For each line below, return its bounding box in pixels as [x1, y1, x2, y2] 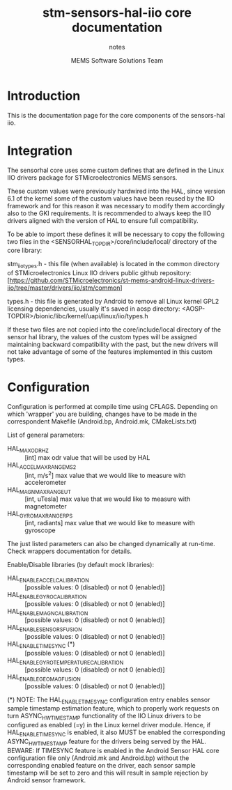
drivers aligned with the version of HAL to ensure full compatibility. [7, 216, 199, 224]
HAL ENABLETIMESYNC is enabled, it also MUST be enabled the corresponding [7, 728, 226, 738]
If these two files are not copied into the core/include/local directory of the [7, 325, 222, 334]
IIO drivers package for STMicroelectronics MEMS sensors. [7, 173, 178, 182]
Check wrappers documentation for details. [7, 547, 132, 555]
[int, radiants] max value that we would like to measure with [24, 519, 195, 527]
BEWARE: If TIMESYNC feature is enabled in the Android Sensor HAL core [7, 746, 219, 754]
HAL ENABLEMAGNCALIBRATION [7, 607, 88, 617]
